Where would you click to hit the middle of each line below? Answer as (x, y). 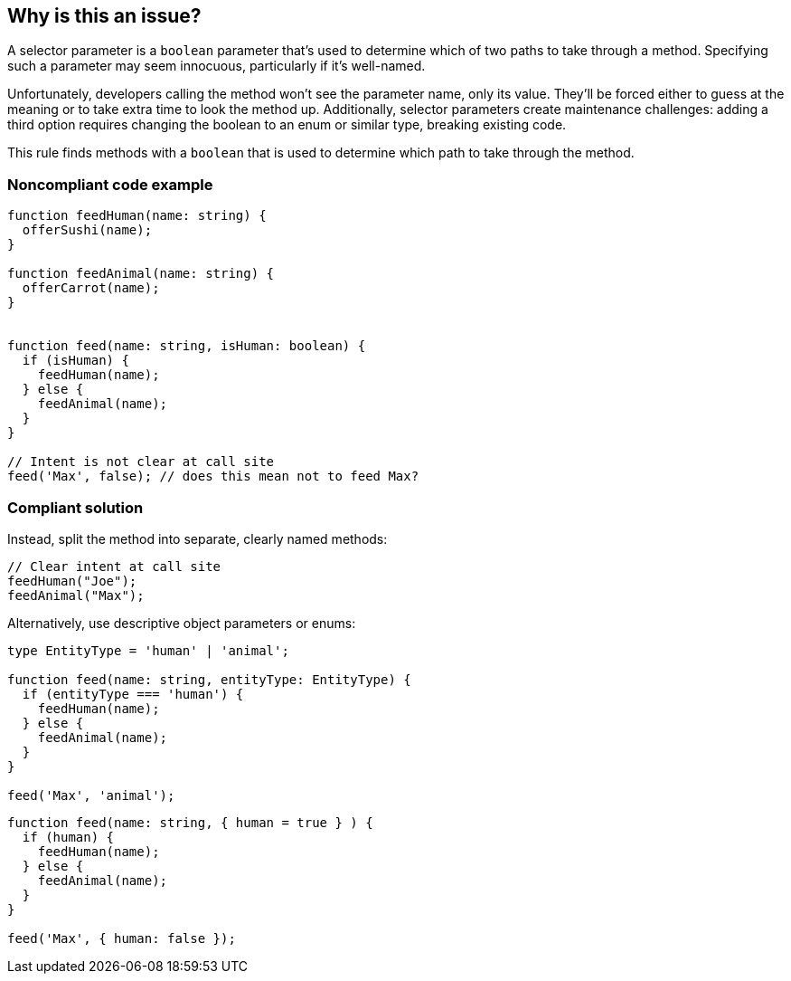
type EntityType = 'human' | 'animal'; (148, 650)
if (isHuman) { (75, 361)
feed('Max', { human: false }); (122, 938)
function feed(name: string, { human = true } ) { (190, 822)
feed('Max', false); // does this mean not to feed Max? (213, 476)
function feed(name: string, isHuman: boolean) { (187, 346)
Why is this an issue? (104, 16)
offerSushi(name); (87, 230)
